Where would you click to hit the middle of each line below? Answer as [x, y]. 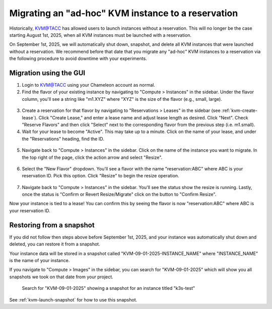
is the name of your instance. [40, 260]
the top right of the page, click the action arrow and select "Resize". [92, 157]
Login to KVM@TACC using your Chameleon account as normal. [89, 85]
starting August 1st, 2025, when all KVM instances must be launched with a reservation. [100, 35]
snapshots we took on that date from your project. [61, 277]
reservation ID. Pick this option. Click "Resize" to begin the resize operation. [100, 176]
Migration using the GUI [47, 73]
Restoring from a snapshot [52, 225]
